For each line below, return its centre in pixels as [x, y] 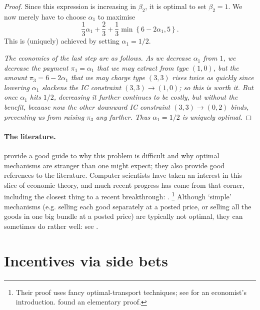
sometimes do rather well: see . [51, 226]
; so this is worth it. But [216, 87]
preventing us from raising [44, 116]
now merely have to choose [45, 16]
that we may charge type [108, 77]
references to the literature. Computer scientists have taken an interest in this [123, 175]
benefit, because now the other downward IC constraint [87, 107]
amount [15, 77]
